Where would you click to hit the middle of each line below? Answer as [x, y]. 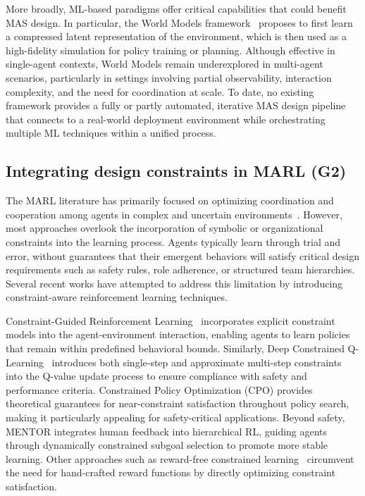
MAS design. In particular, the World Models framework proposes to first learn [179, 22]
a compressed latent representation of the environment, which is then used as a [176, 36]
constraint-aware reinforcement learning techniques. [117, 297]
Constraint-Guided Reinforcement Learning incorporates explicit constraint [171, 320]
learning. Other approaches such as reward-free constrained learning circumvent [180, 458]
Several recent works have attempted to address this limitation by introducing [174, 283]
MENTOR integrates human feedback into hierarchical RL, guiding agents [167, 431]
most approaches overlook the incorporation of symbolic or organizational [165, 228]
